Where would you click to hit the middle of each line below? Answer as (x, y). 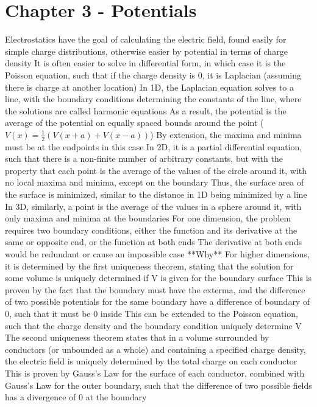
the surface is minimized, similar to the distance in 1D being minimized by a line (156, 194)
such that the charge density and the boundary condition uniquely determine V (153, 325)
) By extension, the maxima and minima (226, 134)
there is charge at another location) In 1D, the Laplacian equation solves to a (149, 87)
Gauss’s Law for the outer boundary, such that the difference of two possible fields (158, 385)
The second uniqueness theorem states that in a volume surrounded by (137, 337)
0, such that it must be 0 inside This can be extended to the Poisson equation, (151, 314)
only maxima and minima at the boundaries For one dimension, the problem (148, 218)
